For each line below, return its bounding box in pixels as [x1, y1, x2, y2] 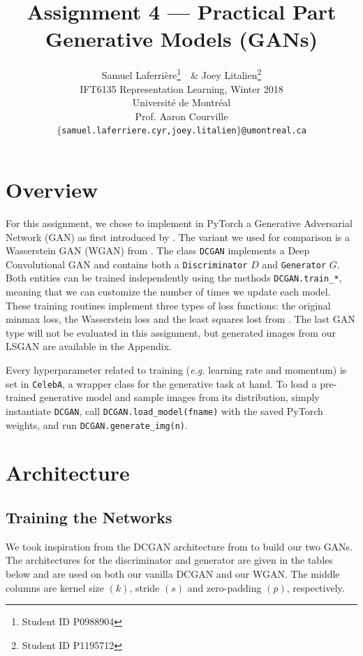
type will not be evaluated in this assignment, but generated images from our [6, 325, 336, 340]
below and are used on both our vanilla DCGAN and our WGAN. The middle [6, 566, 340, 581]
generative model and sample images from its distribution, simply [39, 390, 320, 404]
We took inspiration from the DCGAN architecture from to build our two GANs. [6, 539, 353, 553]
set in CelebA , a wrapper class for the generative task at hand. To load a [6, 376, 317, 391]
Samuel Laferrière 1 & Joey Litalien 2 [101, 66, 262, 82]
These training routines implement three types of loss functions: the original [6, 298, 331, 312]
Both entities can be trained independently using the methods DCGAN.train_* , [6, 270, 342, 285]
